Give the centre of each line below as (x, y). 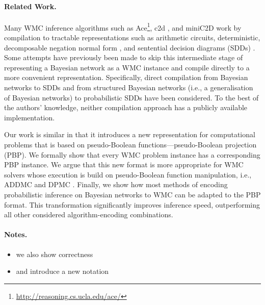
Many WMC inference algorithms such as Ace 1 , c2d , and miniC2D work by (123, 27)
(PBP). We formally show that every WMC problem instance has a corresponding (132, 154)
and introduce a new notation (62, 271)
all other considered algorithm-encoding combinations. (89, 214)
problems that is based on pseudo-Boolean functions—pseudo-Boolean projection (130, 144)
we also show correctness (55, 254)
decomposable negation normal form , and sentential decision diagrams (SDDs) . (130, 47)
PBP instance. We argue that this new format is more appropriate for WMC (124, 164)
